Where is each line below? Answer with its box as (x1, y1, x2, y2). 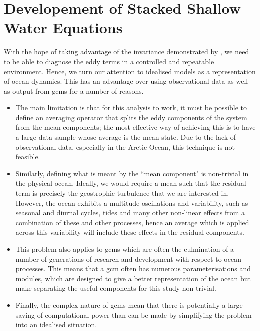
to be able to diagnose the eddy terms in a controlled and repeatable (4, 56, 214, 66)
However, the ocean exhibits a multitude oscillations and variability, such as (15, 197, 248, 208)
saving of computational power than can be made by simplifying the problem (15, 309, 252, 320)
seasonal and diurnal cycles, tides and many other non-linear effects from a (15, 207, 245, 218)
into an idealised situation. (15, 319, 97, 330)
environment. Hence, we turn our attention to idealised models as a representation (4, 66, 256, 76)
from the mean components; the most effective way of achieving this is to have (15, 122, 256, 132)
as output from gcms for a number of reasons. (4, 85, 144, 96)
